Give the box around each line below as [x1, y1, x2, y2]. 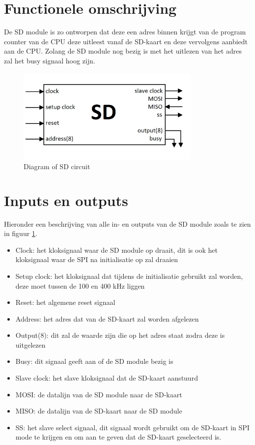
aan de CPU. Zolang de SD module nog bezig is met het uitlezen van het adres [4, 46, 242, 56]
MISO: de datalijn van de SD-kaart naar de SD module [15, 406, 182, 416]
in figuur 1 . [4, 228, 37, 238]
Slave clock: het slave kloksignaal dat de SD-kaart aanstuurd [15, 373, 198, 383]
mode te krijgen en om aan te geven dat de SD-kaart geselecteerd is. [15, 432, 222, 442]
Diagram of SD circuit [24, 161, 90, 171]
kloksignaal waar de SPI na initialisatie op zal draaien [15, 254, 178, 265]
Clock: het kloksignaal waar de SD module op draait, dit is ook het [15, 244, 218, 255]
